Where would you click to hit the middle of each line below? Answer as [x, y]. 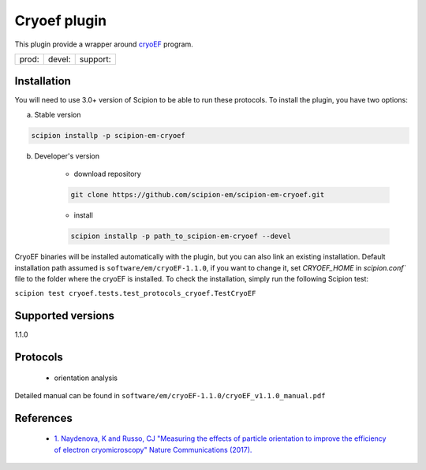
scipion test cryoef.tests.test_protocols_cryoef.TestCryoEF [135, 293]
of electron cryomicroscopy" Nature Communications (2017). [153, 449]
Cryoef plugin [60, 21]
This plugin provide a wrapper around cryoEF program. [104, 44]
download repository [107, 174]
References [43, 418]
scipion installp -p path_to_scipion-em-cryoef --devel [181, 236]
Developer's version [67, 156]
